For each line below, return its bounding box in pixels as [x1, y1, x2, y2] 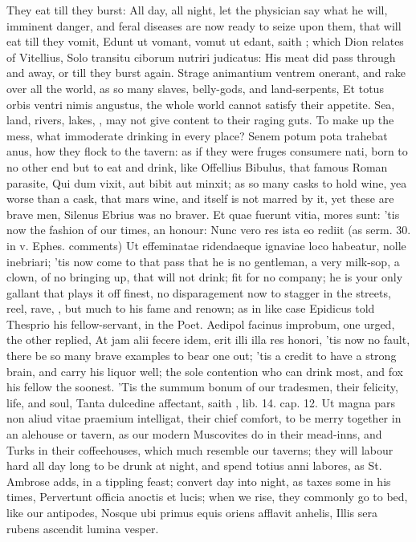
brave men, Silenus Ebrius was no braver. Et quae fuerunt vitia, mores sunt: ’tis [6, 205, 400, 222]
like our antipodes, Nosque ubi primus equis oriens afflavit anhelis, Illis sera [6, 504, 377, 520]
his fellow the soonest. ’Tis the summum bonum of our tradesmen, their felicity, [6, 378, 398, 395]
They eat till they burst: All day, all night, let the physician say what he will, [6, 2, 388, 18]
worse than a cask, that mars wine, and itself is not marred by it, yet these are [6, 190, 394, 207]
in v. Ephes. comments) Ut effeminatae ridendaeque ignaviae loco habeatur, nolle [6, 237, 406, 253]
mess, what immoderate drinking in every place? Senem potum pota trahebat [6, 127, 388, 144]
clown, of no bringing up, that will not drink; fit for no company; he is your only [6, 269, 403, 285]
